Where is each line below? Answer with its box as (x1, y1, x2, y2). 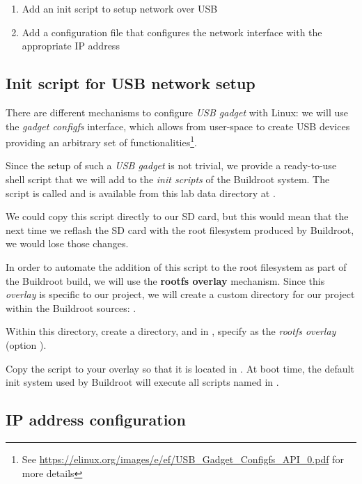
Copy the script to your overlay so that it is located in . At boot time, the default (6, 361, 354, 375)
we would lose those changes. (6, 236, 129, 251)
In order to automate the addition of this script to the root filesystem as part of (6, 259, 347, 274)
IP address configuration (6, 409, 186, 430)
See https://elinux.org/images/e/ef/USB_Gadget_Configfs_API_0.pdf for (22, 451, 344, 466)
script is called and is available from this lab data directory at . (6, 185, 276, 200)
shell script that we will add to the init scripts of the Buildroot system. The (6, 172, 330, 187)
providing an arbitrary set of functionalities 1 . (6, 133, 197, 149)
